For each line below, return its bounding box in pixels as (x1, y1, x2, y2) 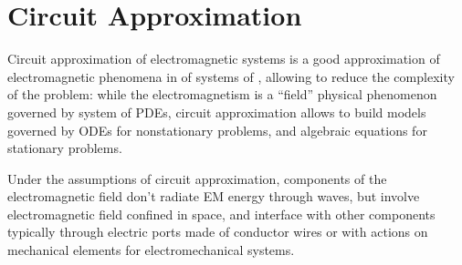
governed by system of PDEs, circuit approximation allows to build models (7, 102, 426, 121)
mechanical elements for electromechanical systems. (7, 240, 295, 260)
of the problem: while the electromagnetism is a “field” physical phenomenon (7, 85, 437, 104)
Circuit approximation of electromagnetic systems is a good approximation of (7, 49, 440, 68)
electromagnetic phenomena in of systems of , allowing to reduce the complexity (7, 66, 455, 86)
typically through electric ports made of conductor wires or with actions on (7, 222, 428, 241)
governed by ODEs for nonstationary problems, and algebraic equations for (7, 120, 427, 139)
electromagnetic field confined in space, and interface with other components (7, 204, 436, 223)
